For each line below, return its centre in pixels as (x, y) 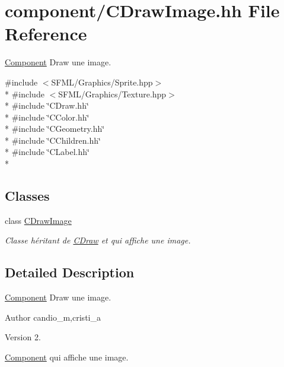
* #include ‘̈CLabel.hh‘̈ (47, 152)
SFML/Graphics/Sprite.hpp (102, 82)
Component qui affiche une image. (67, 357)
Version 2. (23, 337)
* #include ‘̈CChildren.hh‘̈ (53, 140)
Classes (27, 196)
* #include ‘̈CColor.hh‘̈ (47, 117)
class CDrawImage (38, 220)
